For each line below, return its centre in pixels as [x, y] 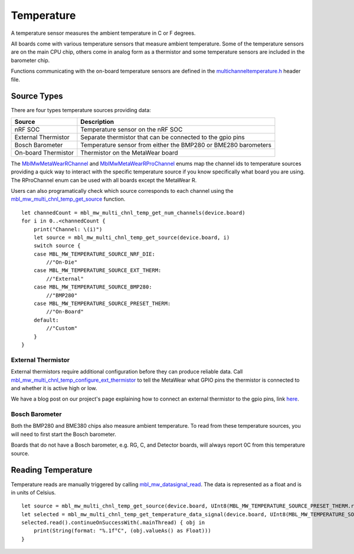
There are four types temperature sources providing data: [81, 110]
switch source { [57, 246]
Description [97, 122]
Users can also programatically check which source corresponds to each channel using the [122, 191]
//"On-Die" [62, 262]
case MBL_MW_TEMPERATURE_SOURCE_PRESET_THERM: [102, 304]
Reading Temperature [52, 470]
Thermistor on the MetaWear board [129, 152]
